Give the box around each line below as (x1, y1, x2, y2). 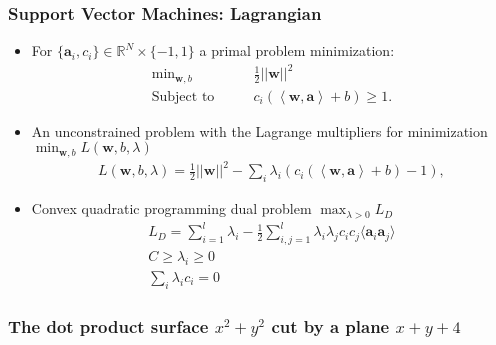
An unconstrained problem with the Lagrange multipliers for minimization (31, 120, 488, 141)
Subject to (151, 89, 215, 104)
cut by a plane (271, 313, 390, 338)
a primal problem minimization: (199, 40, 395, 61)
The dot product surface (8, 313, 209, 338)
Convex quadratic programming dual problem (31, 198, 312, 219)
